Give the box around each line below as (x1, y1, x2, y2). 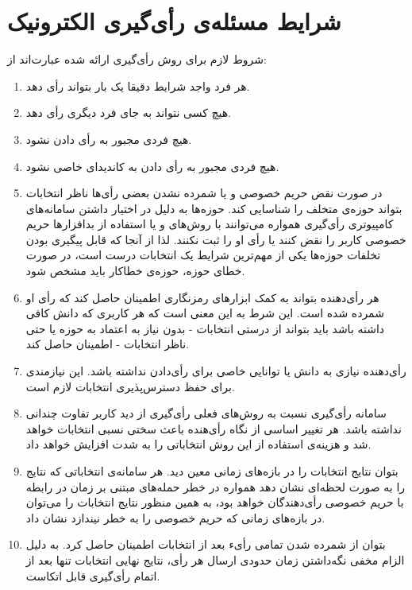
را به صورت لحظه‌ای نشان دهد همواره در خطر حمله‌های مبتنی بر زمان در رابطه (25, 478, 406, 495)
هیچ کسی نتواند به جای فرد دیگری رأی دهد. (25, 104, 232, 121)
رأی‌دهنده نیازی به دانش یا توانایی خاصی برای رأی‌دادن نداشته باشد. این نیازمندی (25, 363, 406, 379)
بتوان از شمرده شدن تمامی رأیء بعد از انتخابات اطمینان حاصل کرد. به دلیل (25, 536, 386, 553)
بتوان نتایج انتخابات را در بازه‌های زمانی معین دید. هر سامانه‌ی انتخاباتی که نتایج (25, 463, 399, 479)
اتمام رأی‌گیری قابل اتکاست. (25, 567, 160, 584)
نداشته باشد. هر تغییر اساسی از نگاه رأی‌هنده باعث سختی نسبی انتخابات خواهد (25, 420, 402, 437)
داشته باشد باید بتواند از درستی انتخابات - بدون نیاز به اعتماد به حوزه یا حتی (25, 320, 385, 336)
